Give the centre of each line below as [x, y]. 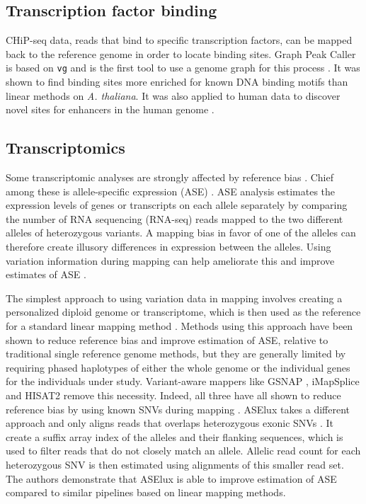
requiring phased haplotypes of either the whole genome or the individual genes [178, 367]
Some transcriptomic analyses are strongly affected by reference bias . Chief [170, 177]
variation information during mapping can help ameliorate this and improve [170, 260]
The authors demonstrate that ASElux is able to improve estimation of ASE [171, 478]
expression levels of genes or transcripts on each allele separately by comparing [177, 205]
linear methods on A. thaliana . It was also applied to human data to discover [173, 95]
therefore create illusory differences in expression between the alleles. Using [168, 246]
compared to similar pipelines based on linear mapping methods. [146, 492]
